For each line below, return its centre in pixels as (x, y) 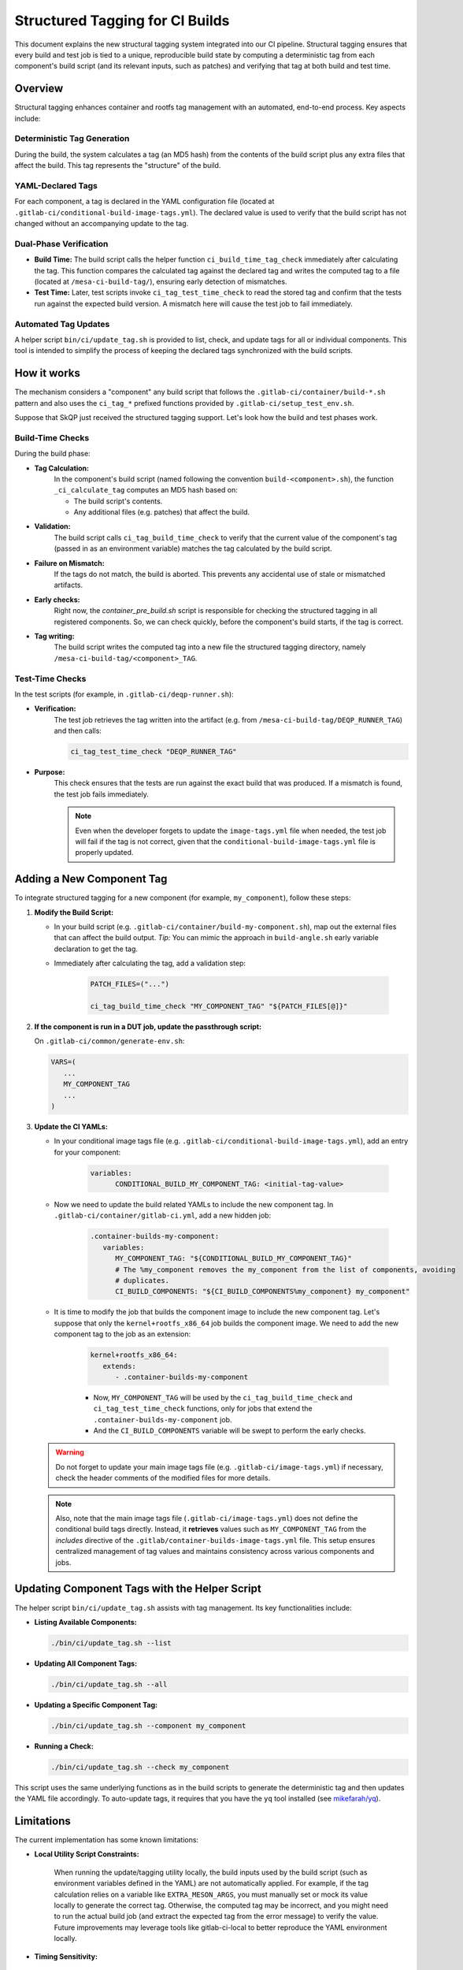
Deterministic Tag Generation (72, 139)
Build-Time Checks (52, 437)
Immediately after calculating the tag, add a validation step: (150, 963)
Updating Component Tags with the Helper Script (138, 1589)
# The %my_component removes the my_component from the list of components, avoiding (285, 1269)
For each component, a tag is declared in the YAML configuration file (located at (144, 202)
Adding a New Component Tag (91, 879)
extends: (120, 1366)
